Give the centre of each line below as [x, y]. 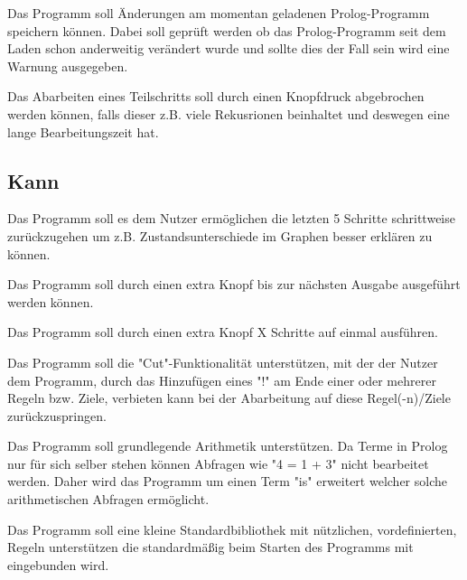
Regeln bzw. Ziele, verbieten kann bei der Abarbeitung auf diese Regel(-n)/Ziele [229, 398]
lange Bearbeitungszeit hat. [83, 131]
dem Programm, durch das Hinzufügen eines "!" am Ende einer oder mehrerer [222, 380]
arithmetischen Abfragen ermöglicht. [108, 499]
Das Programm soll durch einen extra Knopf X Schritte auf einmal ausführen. [223, 332]
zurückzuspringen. [57, 415]
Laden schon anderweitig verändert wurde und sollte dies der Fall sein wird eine [229, 48]
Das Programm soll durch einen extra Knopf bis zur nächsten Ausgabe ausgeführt [234, 284]
